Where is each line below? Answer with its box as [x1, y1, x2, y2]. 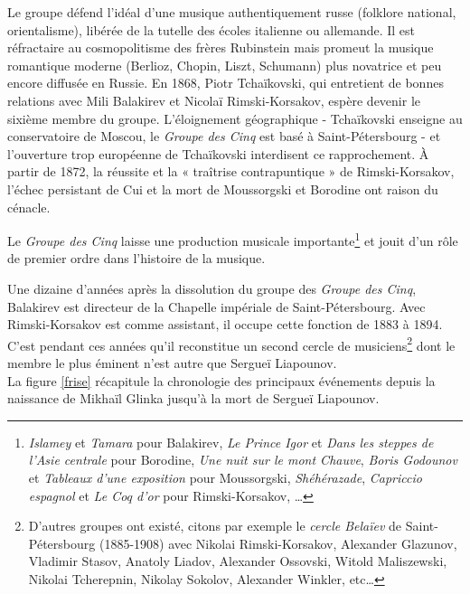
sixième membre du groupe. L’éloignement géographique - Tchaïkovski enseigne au [7, 108, 463, 127]
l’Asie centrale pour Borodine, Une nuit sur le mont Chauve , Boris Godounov [28, 450, 457, 469]
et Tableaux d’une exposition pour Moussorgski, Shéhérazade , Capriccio [28, 467, 422, 486]
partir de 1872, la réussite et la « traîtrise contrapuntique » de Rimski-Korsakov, [7, 162, 455, 181]
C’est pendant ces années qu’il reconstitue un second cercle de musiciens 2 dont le [7, 333, 456, 354]
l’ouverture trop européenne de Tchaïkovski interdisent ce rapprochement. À [7, 144, 429, 163]
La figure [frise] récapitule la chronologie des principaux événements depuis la [7, 371, 436, 390]
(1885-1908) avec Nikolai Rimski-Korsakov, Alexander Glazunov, [99, 533, 457, 552]
